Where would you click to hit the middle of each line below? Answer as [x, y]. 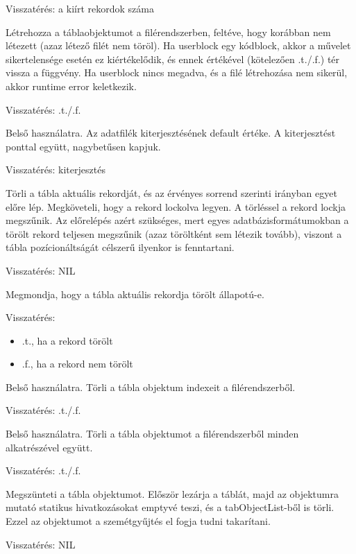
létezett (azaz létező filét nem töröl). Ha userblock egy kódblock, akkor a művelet [178, 45]
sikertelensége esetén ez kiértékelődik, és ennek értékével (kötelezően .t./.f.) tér [173, 59]
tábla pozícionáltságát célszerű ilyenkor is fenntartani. [120, 247]
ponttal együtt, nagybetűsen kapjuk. [83, 146]
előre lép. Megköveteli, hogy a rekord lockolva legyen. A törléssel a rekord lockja [176, 206]
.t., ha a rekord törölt [67, 340]
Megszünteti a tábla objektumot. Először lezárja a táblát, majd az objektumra [172, 493]
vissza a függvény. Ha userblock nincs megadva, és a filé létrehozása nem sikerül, [177, 72]
